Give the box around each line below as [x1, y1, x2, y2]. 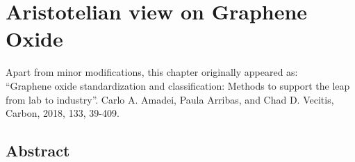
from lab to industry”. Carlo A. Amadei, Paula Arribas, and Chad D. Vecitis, [6, 92, 334, 106]
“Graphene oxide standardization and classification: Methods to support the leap [6, 78, 350, 92]
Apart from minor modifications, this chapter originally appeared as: [6, 65, 298, 79]
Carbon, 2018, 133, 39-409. [6, 106, 119, 120]
